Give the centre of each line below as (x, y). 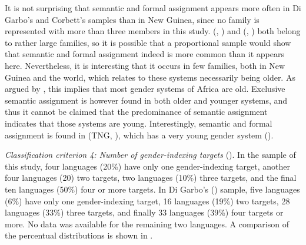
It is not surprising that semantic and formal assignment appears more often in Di (153, 8)
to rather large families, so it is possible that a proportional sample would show (148, 42)
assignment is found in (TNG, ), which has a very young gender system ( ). (139, 135)
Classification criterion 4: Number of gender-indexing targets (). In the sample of (150, 155)
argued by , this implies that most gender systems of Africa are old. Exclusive (145, 89)
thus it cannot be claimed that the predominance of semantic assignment (136, 112)
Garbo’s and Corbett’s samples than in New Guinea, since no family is (132, 19)
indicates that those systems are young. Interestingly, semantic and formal (139, 123)
